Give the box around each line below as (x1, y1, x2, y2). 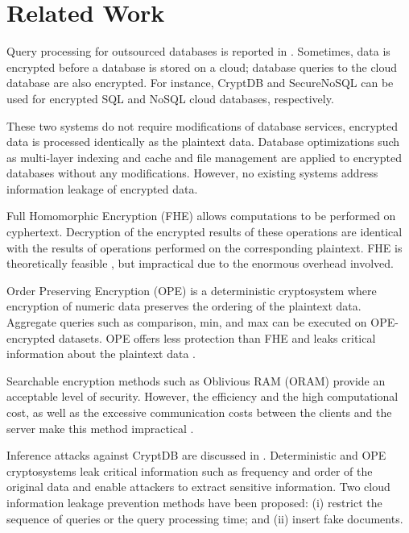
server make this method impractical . (6, 419, 194, 436)
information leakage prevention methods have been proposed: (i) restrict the (6, 493, 382, 510)
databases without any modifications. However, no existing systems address (6, 164, 378, 181)
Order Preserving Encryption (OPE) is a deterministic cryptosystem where (6, 281, 377, 298)
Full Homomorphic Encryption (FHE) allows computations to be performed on (6, 207, 396, 224)
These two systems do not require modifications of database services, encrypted (6, 117, 399, 134)
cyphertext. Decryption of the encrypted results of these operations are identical (6, 223, 403, 240)
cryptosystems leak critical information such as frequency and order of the (6, 462, 373, 479)
